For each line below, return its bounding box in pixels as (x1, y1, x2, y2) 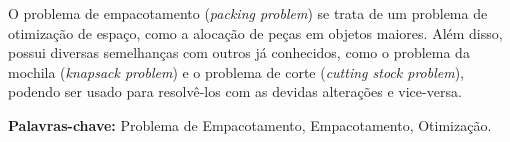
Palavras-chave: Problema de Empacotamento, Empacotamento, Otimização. (8, 114, 492, 135)
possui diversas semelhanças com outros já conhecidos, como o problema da (8, 42, 470, 63)
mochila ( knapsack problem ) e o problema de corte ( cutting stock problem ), (8, 61, 464, 82)
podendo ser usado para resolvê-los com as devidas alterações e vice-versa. (8, 81, 462, 102)
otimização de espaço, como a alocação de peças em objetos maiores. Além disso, (8, 22, 503, 43)
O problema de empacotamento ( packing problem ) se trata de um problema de (8, 3, 488, 23)
